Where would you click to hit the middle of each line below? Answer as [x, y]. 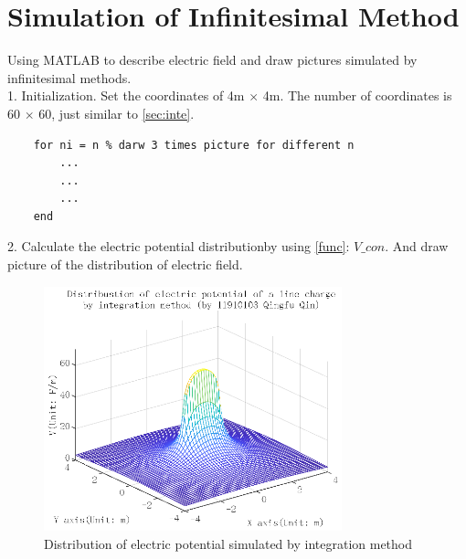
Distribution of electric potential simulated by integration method [228, 543]
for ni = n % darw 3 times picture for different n [194, 145]
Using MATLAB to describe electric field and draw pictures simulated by [212, 60]
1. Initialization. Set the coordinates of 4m [126, 95]
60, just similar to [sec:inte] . [116, 113]
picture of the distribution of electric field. [125, 264]
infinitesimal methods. [69, 77]
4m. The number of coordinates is [357, 95]
